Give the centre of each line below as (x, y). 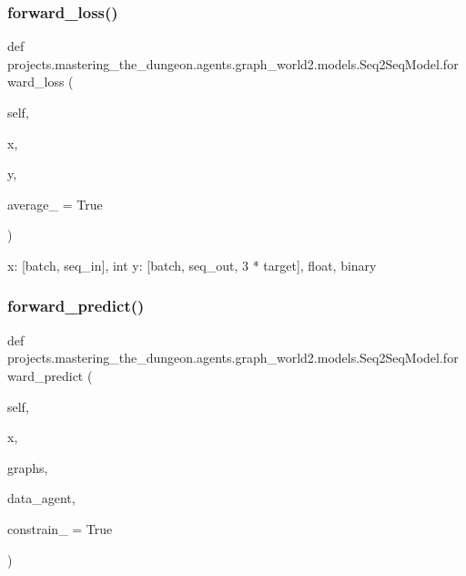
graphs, (28, 467)
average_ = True (55, 204)
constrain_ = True (60, 528)
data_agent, (41, 498)
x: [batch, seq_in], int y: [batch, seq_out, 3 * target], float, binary (192, 265)
